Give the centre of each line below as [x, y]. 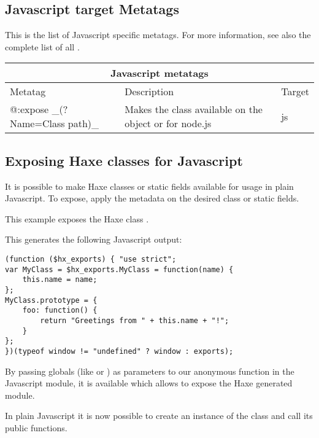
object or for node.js [168, 123]
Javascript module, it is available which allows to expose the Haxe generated [149, 383]
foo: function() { [60, 311]
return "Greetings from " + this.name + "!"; [135, 320]
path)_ [83, 123]
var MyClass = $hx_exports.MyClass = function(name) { [119, 269]
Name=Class [37, 123]
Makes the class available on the [194, 109]
